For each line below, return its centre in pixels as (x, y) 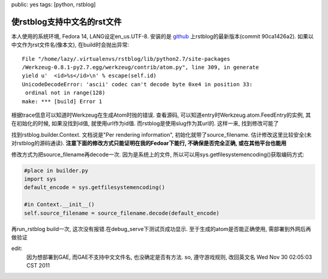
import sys (40, 179)
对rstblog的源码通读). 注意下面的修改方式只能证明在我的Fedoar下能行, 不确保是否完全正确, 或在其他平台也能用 (149, 143)
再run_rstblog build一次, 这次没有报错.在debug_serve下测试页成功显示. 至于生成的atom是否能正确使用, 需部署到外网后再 (161, 229)
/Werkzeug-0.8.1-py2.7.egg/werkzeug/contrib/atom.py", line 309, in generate (141, 67)
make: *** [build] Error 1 (62, 101)
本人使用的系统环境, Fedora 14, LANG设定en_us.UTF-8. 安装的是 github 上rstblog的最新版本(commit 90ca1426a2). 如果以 (162, 36)
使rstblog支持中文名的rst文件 (67, 22)
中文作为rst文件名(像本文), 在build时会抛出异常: (70, 45)
